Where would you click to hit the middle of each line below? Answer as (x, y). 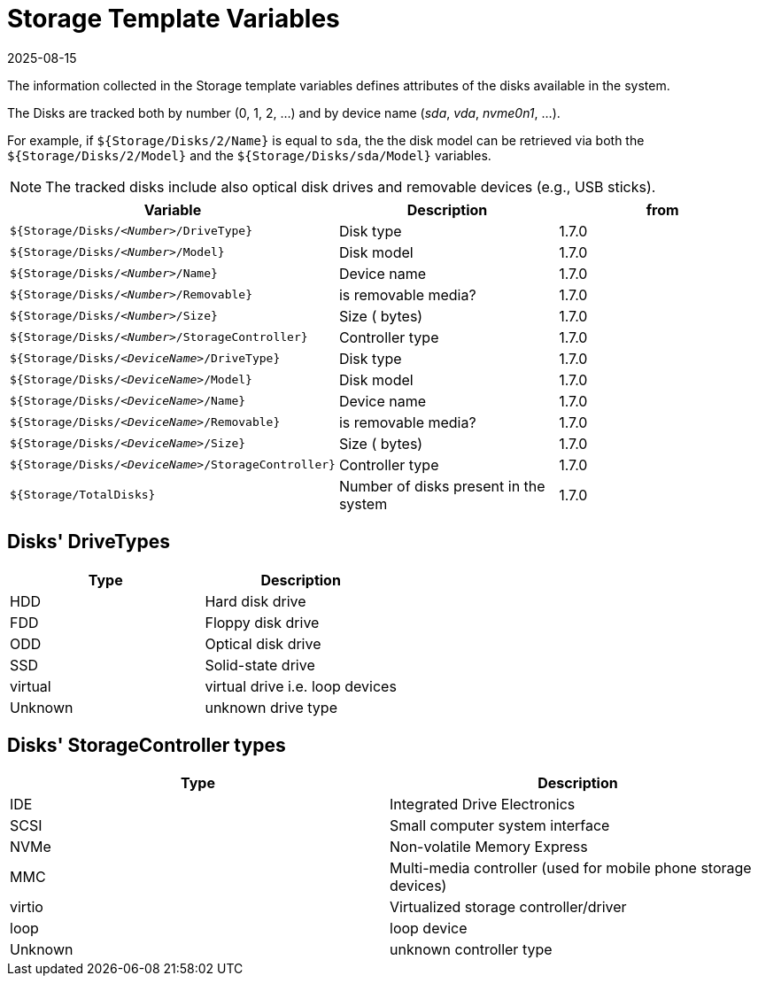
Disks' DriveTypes (89, 542)
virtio (27, 907)
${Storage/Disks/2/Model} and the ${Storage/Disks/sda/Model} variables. (249, 155)
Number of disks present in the (442, 486)
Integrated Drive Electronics (483, 805)
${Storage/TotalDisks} (83, 495)
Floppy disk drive (262, 622)
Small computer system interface (500, 826)
